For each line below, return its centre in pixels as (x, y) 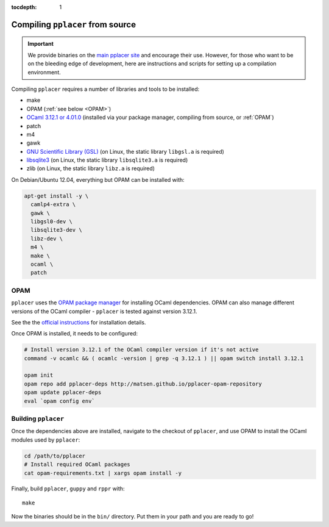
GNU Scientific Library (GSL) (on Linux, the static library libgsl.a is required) (126, 151)
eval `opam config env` (60, 401)
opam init (39, 375)
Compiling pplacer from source (74, 24)
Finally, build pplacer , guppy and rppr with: (68, 489)
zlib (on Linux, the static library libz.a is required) (91, 168)
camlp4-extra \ (53, 205)
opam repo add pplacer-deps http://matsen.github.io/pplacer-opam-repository (143, 384)
